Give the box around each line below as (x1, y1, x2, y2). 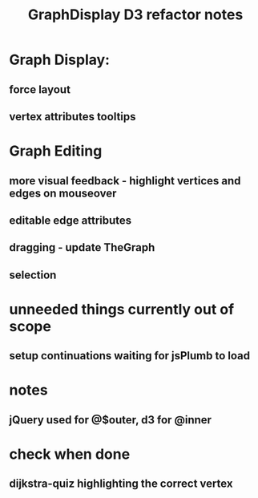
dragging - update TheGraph (9, 241, 155, 254)
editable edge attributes (9, 213, 132, 227)
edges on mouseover (9, 186, 117, 200)
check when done (9, 445, 131, 464)
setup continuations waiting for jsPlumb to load (9, 349, 251, 362)
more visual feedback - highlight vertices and (9, 174, 241, 188)
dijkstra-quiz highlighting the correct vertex (9, 477, 233, 491)
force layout (9, 83, 71, 96)
